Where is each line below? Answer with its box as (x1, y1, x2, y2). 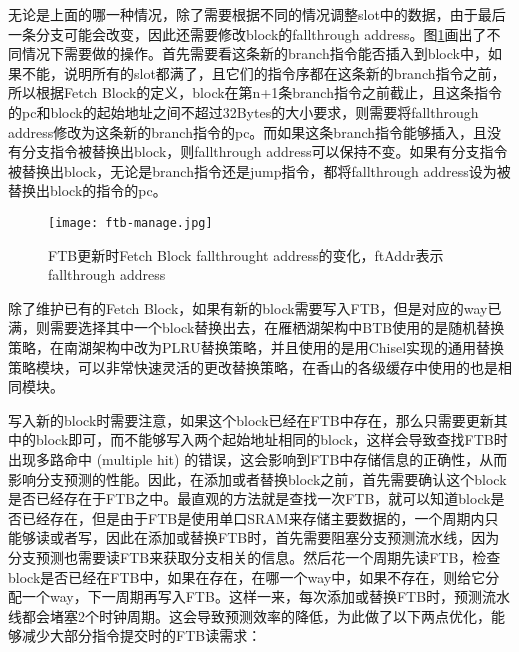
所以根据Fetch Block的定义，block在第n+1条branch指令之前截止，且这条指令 (8, 82, 502, 103)
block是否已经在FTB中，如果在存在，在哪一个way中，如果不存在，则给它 (8, 566, 486, 587)
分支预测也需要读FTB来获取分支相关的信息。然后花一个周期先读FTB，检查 (8, 546, 501, 567)
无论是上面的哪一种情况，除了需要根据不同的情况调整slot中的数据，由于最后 (8, 4, 506, 24)
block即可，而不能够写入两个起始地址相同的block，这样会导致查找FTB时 (35, 429, 508, 450)
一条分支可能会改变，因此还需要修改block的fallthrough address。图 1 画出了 (8, 23, 487, 44)
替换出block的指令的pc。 (8, 180, 167, 201)
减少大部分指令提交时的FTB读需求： (21, 625, 262, 646)
